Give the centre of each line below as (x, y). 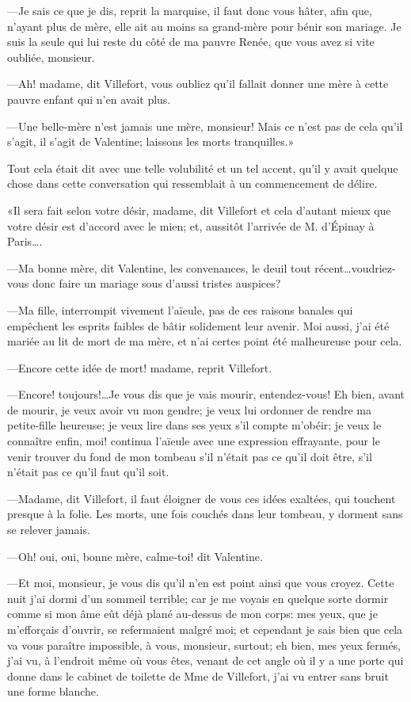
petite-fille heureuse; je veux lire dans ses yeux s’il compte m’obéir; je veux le (194, 425)
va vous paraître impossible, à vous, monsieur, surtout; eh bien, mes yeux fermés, (204, 645)
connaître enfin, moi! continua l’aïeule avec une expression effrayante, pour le (194, 441)
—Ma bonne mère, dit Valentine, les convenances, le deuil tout (159, 267)
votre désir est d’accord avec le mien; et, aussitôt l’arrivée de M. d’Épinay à (191, 225)
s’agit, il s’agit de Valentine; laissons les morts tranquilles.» (151, 141)
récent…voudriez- (355, 267)
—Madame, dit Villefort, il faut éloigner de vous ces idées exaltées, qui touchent (202, 498)
